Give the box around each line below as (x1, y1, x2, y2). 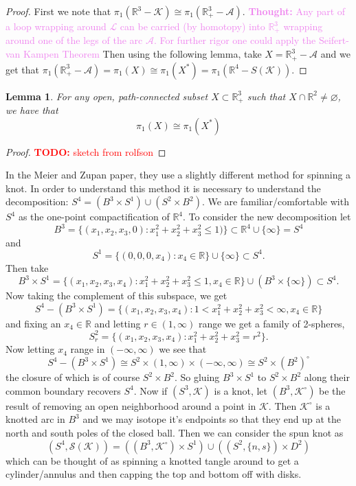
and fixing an (5, 316, 61, 330)
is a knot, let (214, 383, 268, 397)
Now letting (5, 342, 55, 356)
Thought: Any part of (248, 4, 346, 18)
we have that (5, 102, 58, 117)
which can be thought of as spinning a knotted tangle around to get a (5, 453, 299, 467)
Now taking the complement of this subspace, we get (5, 288, 227, 303)
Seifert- (318, 33, 349, 47)
